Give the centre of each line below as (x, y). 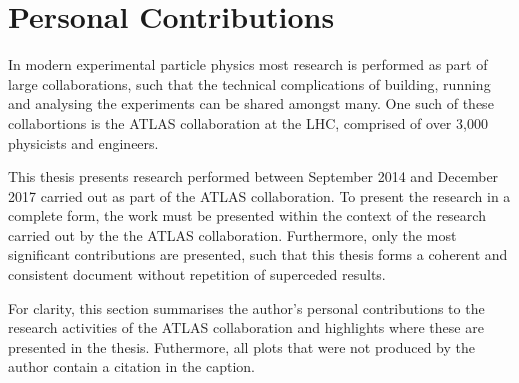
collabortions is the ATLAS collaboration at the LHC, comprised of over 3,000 (248, 122)
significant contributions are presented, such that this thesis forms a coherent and (258, 254)
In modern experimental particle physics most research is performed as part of (248, 64)
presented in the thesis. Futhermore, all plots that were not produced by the (241, 346)
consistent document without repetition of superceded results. (197, 274)
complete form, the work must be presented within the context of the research (247, 215)
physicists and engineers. (83, 142)
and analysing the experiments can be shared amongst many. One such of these (251, 103)
